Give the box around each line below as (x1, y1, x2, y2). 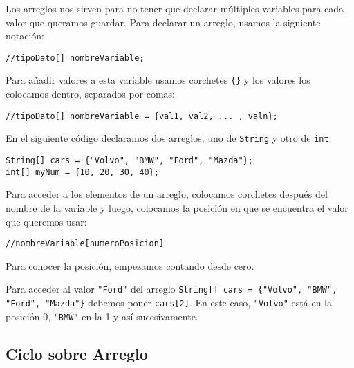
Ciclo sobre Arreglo (6, 342, 148, 364)
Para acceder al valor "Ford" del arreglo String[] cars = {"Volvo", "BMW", (6, 282, 337, 296)
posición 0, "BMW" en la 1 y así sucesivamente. (6, 309, 198, 323)
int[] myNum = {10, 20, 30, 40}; (6, 167, 159, 177)
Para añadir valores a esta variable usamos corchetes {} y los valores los (6, 73, 310, 87)
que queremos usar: (6, 214, 87, 228)
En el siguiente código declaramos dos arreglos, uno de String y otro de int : (6, 131, 332, 145)
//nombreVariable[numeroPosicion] (6, 239, 165, 249)
